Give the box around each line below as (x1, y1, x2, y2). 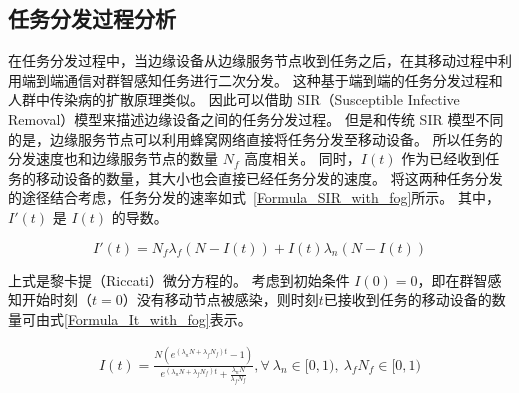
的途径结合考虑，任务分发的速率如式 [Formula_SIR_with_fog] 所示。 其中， (8, 187, 501, 208)
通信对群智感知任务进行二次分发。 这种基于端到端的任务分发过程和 (63, 69, 503, 90)
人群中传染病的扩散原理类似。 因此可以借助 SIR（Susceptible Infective (8, 89, 460, 110)
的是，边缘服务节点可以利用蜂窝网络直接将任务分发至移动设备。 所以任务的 (8, 128, 503, 149)
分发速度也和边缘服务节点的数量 (8, 148, 218, 169)
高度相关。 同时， (244, 148, 361, 169)
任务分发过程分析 (8, 3, 176, 34)
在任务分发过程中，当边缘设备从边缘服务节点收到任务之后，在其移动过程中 (8, 50, 498, 71)
